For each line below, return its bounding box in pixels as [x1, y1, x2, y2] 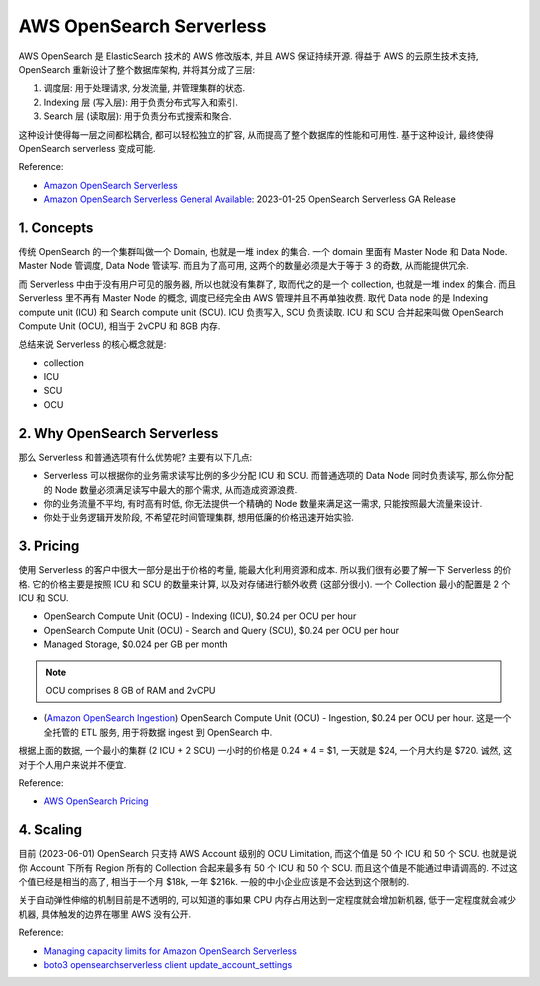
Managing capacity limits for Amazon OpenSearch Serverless [43, 945, 297, 957]
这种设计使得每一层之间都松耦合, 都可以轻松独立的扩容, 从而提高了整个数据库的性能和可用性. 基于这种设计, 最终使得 [18, 128, 494, 140]
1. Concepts [18, 219, 94, 236]
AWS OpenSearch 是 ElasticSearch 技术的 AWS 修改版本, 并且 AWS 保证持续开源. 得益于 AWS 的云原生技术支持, [18, 50, 479, 62]
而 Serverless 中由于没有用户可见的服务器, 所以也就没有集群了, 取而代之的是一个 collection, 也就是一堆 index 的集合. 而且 [18, 278, 517, 290]
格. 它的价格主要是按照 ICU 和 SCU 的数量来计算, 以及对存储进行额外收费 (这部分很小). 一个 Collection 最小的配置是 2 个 [18, 578, 511, 590]
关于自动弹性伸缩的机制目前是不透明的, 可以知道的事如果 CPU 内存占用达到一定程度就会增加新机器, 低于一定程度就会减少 [18, 894, 517, 906]
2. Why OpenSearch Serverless [18, 425, 219, 442]
